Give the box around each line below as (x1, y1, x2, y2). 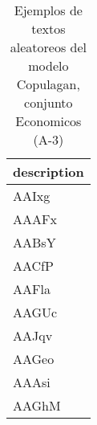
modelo (28, 56, 69, 75)
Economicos (15, 112, 82, 130)
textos (31, 19, 66, 38)
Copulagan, (16, 75, 80, 93)
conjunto (24, 93, 73, 112)
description (13, 162, 84, 181)
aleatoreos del (10, 38, 87, 56)
